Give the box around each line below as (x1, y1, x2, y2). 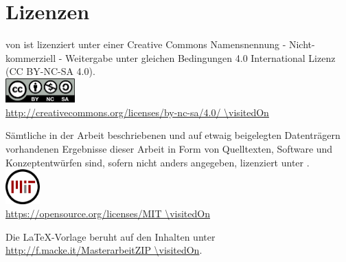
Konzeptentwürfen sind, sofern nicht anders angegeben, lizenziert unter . (5, 155, 310, 169)
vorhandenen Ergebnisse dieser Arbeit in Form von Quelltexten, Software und (5, 141, 333, 155)
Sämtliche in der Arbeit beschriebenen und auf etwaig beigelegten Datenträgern (5, 128, 341, 142)
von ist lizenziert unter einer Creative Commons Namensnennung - (5, 37, 286, 52)
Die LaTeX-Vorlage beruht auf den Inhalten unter (5, 229, 216, 243)
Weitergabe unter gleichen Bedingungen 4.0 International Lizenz (65, 50, 336, 65)
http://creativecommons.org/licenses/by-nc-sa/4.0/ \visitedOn (5, 105, 269, 119)
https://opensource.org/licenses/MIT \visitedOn (5, 206, 210, 221)
